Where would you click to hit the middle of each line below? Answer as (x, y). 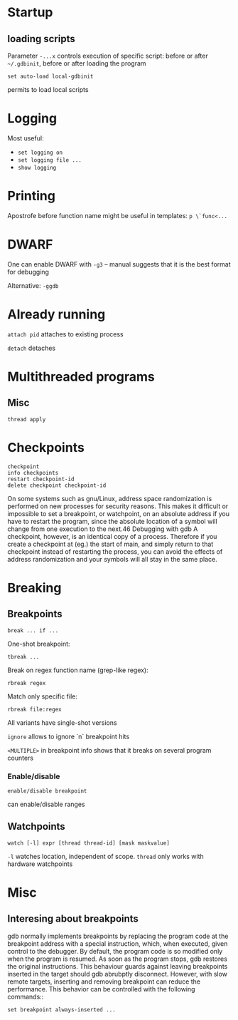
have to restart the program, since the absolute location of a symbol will (113, 521)
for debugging (28, 272)
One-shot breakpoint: (39, 644)
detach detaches (31, 348)
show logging (37, 168)
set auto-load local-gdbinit (50, 76)
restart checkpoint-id (41, 479)
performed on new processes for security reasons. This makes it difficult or (118, 506)
